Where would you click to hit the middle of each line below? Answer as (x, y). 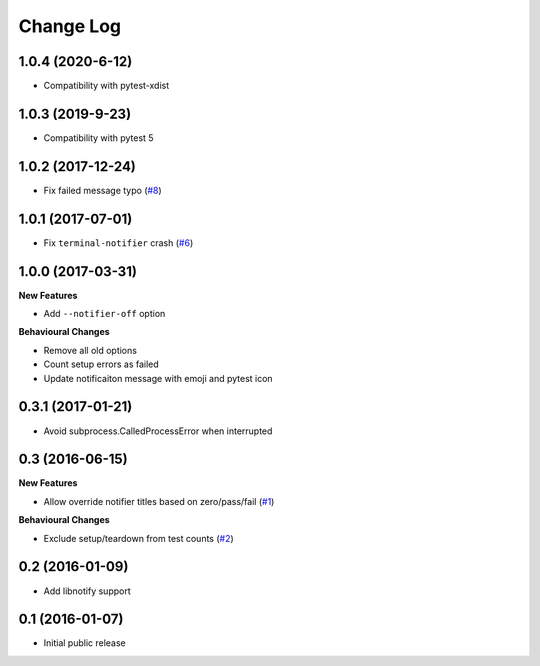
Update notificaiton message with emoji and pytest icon (158, 378)
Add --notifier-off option (104, 314)
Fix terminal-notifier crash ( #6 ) (118, 242)
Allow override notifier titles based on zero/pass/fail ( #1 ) (159, 501)
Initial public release (85, 643)
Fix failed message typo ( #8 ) (102, 190)
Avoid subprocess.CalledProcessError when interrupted (158, 431)
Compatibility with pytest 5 (98, 137)
